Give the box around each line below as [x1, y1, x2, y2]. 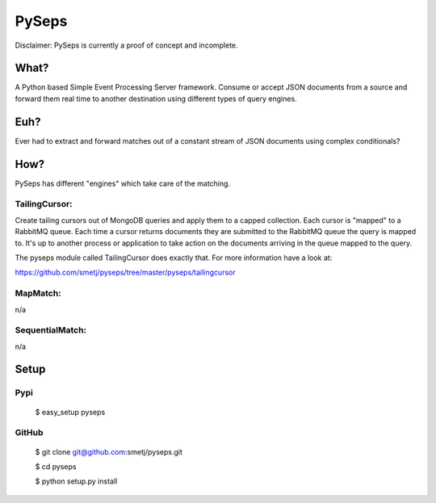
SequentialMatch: [15, 325, 87, 336]
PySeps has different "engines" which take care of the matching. [15, 178, 230, 188]
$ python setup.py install [35, 476, 118, 486]
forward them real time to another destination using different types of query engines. [15, 94, 298, 103]
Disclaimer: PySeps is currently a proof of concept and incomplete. [15, 40, 238, 50]
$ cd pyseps [35, 461, 77, 472]
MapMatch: [15, 287, 61, 299]
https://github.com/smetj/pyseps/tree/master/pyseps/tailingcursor [15, 267, 236, 278]
